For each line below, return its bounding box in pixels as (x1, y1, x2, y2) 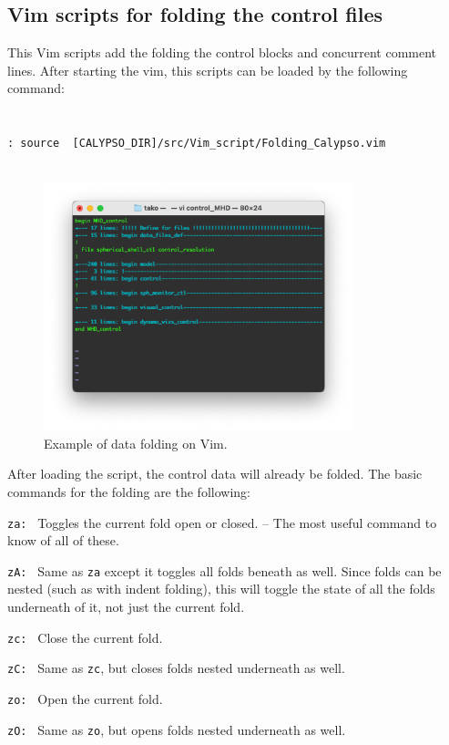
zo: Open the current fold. (7, 688, 163, 708)
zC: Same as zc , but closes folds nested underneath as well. (7, 658, 345, 678)
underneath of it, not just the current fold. (7, 597, 245, 616)
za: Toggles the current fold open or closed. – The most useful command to (7, 512, 437, 532)
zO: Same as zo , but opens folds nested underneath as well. (7, 719, 346, 739)
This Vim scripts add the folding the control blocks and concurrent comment (7, 43, 437, 62)
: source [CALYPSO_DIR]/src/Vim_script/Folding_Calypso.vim (7, 137, 386, 150)
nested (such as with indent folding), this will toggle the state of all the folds (7, 579, 435, 598)
